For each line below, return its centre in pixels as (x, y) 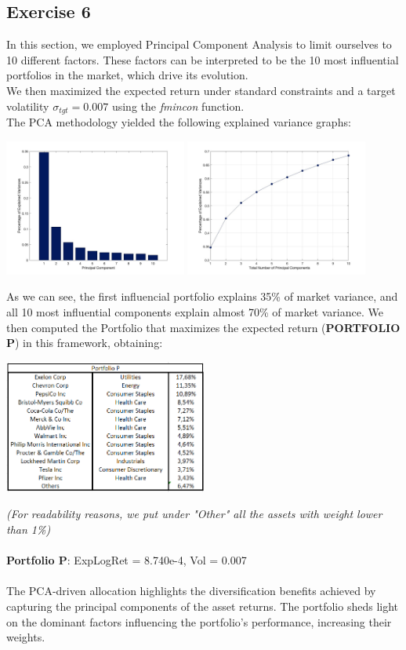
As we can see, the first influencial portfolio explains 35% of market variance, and (202, 296)
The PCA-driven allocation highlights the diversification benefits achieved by (191, 591)
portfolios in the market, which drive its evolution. (127, 75)
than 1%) (29, 529)
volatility (28, 106)
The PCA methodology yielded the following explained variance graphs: (179, 122)
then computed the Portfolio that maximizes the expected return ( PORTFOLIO (203, 327)
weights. (26, 637)
